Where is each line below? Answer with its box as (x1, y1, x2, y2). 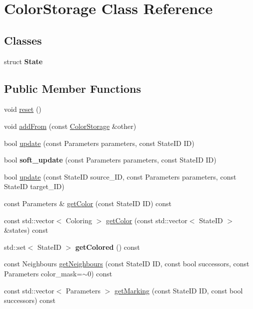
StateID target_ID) (4, 181, 64, 192)
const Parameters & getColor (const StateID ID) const (4, 198, 172, 208)
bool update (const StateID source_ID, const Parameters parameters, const (4, 171, 236, 182)
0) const (87, 268, 112, 278)
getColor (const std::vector (106, 215, 187, 225)
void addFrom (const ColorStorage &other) (4, 120, 136, 131)
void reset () (4, 104, 41, 114)
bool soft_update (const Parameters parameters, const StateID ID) (4, 154, 216, 165)
